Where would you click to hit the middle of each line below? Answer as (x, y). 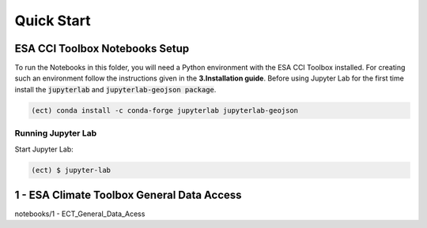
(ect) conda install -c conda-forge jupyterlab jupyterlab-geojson (165, 110)
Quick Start (53, 21)
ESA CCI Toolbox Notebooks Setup (102, 49)
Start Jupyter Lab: (44, 149)
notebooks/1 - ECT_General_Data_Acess (80, 214)
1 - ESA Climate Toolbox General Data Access (128, 194)
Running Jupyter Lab (56, 133)
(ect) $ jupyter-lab (71, 170)
